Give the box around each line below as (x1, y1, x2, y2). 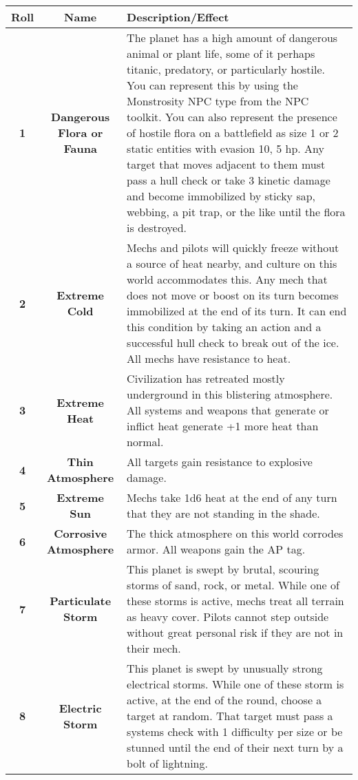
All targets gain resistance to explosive (127, 454, 313, 470)
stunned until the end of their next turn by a (127, 739, 344, 755)
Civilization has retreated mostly (127, 370, 285, 386)
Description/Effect (127, 9, 229, 25)
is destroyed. (127, 220, 187, 235)
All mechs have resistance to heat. (127, 350, 291, 366)
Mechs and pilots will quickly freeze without (127, 240, 339, 255)
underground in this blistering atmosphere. (127, 386, 333, 402)
